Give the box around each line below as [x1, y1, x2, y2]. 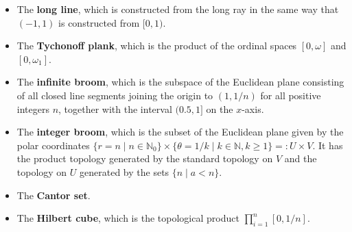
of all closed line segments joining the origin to [16, 88, 213, 102]
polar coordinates [16, 138, 90, 152]
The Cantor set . [16, 188, 91, 202]
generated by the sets [80, 164, 169, 179]
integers [16, 101, 49, 116]
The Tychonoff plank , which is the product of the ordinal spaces [16, 38, 297, 53]
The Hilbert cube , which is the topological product [16, 211, 239, 225]
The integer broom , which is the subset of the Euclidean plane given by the [16, 125, 344, 139]
